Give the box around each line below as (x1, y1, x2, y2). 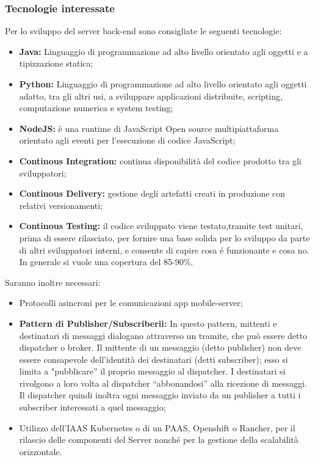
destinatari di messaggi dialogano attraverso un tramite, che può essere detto (19, 329, 307, 341)
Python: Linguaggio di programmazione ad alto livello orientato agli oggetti (19, 78, 307, 90)
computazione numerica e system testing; (19, 101, 173, 114)
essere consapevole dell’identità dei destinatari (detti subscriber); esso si (19, 352, 288, 365)
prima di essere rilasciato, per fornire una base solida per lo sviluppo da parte (19, 231, 310, 244)
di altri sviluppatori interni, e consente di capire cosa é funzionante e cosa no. (19, 243, 310, 256)
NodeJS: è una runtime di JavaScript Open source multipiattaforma (19, 122, 279, 134)
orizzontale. (19, 445, 62, 458)
